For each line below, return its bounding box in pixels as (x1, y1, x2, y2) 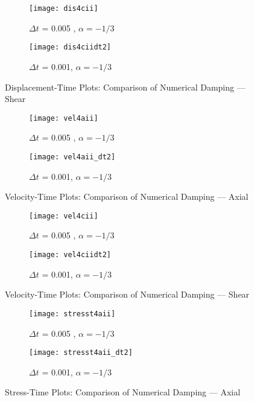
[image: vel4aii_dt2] (29, 152, 116, 161)
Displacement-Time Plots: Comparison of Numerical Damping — (5, 80, 246, 93)
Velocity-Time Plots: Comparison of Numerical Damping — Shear (5, 288, 250, 301)
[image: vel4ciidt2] (29, 250, 112, 260)
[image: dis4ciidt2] (29, 43, 112, 52)
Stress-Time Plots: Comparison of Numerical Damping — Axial (5, 386, 241, 398)
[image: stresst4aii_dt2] (29, 348, 133, 357)
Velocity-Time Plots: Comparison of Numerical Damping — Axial (5, 190, 249, 203)
